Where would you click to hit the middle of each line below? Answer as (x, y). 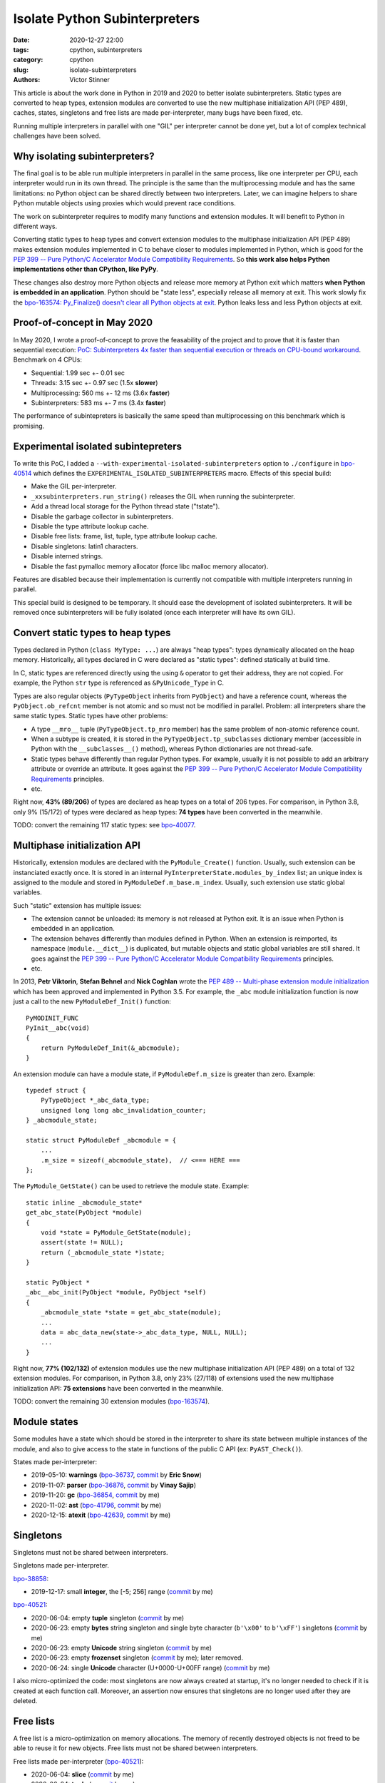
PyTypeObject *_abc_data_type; (95, 1100)
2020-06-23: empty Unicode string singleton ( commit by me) (122, 1647)
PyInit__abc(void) (58, 1028)
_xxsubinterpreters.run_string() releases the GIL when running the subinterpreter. (163, 496)
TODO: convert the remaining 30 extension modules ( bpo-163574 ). (112, 1401)
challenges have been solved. (57, 136)
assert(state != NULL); (82, 1242)
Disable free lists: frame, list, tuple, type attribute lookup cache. (124, 536)
